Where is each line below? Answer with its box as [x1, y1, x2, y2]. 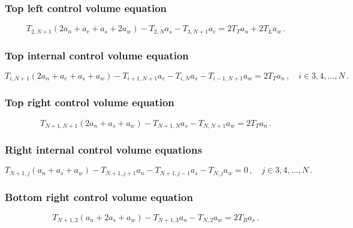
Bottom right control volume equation [5, 189, 193, 204]
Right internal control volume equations [5, 142, 202, 157]
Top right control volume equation [5, 95, 174, 110]
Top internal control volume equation [5, 47, 189, 62]
